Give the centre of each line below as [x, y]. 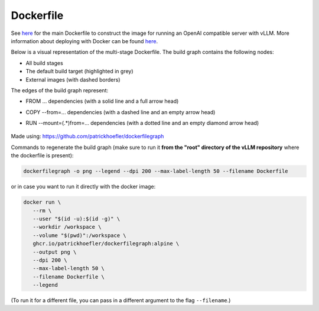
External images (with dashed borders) [73, 79]
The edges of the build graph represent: [60, 90]
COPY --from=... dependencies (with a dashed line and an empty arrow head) [121, 112]
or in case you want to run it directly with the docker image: [83, 187]
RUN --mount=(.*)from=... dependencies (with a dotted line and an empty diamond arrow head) [142, 123]
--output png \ [55, 252]
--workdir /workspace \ [67, 227]
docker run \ [42, 202]
